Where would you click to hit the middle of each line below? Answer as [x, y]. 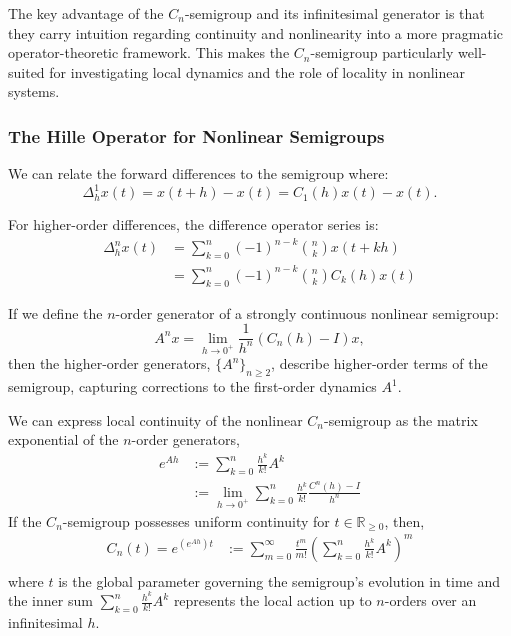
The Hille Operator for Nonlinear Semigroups [196, 135]
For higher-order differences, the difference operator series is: [193, 224]
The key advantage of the [86, 13]
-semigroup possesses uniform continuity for [196, 520]
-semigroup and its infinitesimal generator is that [334, 13]
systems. [34, 91]
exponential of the [63, 439]
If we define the [55, 312]
